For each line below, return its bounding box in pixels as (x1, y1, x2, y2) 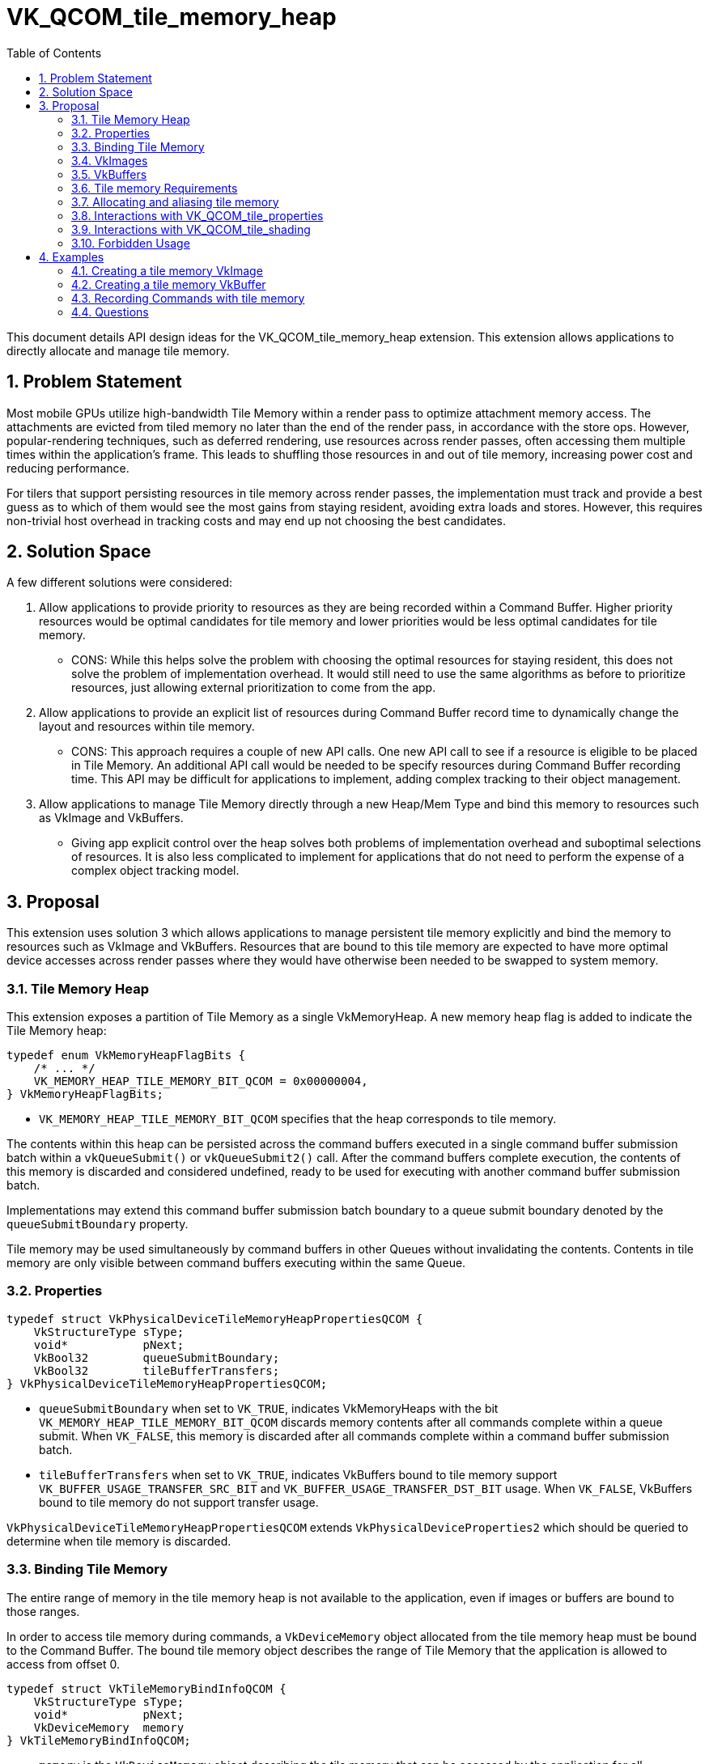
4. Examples (39, 249, 104, 264)
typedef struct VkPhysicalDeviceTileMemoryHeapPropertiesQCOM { (6, 1312, 423, 1325)
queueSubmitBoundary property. (6, 1217, 189, 1232)
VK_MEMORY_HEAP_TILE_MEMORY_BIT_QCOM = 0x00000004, (33, 1075, 368, 1088)
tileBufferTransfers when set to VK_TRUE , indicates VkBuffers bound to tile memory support (39, 1467, 558, 1482)
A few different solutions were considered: (6, 575, 233, 590)
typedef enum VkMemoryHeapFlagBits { (6, 1049, 246, 1062)
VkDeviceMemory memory (33, 1720, 185, 1734)
